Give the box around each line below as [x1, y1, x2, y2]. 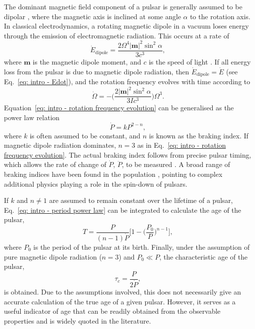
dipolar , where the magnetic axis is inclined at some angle [4, 11, 181, 21]
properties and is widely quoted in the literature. [4, 315, 151, 326]
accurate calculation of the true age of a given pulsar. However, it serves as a [4, 296, 236, 306]
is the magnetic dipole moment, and [32, 56, 141, 66]
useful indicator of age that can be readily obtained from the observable [4, 306, 221, 316]
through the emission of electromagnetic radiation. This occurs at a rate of [4, 30, 229, 40]
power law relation [4, 112, 60, 122]
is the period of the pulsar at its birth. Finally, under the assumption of [33, 242, 250, 252]
